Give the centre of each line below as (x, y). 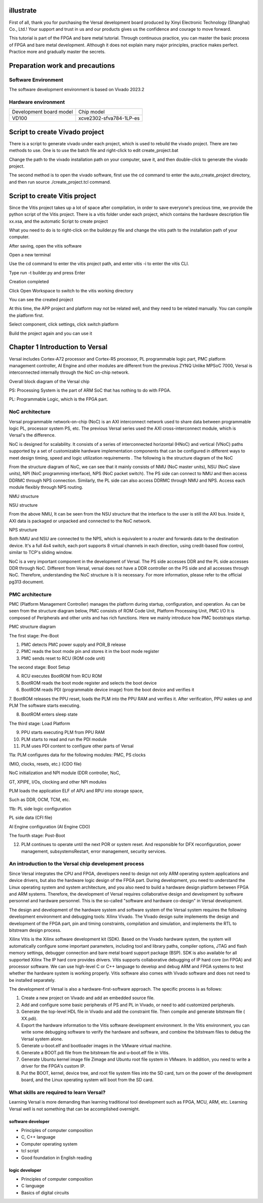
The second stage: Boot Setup (39, 667)
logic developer (25, 1170)
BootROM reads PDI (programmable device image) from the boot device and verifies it (108, 690)
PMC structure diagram (32, 627)
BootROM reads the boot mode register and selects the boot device (89, 683)
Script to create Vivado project (56, 132)
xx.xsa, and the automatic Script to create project (58, 221)
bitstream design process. (35, 930)
